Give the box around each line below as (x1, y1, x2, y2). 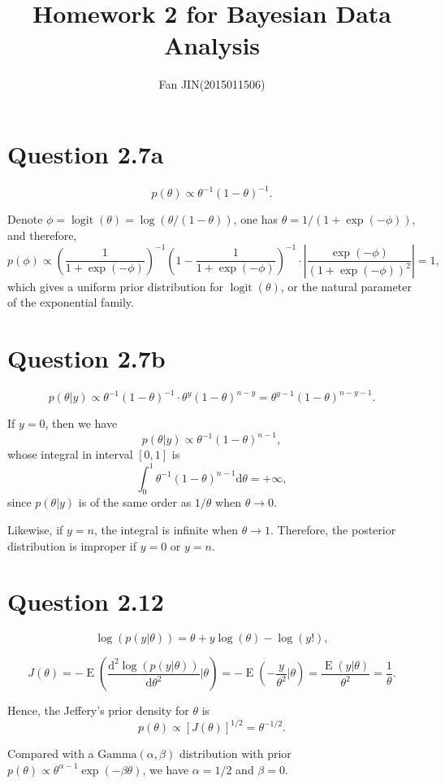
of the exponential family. (7, 294, 134, 311)
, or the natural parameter (280, 277, 412, 294)
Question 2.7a (7, 137, 164, 170)
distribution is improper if (7, 537, 136, 554)
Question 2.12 (7, 585, 164, 618)
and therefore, (7, 226, 77, 243)
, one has (233, 211, 279, 228)
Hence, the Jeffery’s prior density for (7, 702, 189, 719)
